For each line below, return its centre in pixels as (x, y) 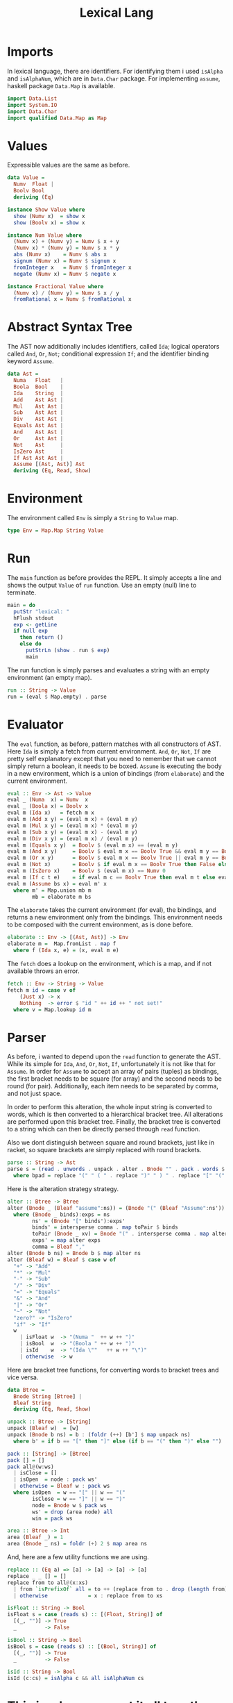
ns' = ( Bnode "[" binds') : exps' (79, 1221)
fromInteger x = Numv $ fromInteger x (72, 267)
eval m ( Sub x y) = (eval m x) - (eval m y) (72, 832)
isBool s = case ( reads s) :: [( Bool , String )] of (82, 1646)
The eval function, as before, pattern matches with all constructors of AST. (114, 744)
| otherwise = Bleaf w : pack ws (62, 1486)
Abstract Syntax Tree (70, 327)
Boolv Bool (29, 191)
